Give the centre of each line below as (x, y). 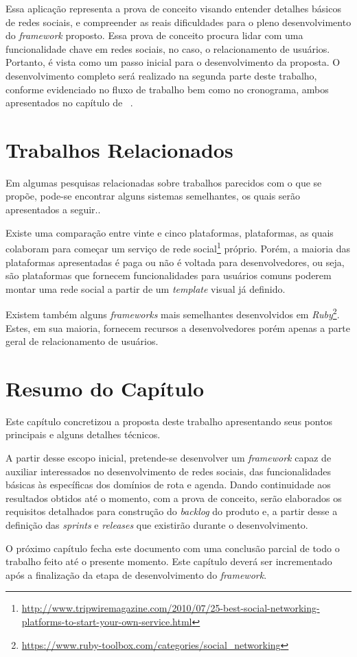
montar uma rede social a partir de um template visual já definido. (146, 288)
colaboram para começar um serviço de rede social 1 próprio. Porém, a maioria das (178, 247)
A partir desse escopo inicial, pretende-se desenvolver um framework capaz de (169, 458)
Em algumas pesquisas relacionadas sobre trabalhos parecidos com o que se (164, 182)
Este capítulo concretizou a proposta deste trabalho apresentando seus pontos (169, 421)
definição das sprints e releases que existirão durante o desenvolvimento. (157, 525)
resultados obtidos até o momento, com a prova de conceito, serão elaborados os (174, 498)
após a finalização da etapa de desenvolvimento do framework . (136, 574)
